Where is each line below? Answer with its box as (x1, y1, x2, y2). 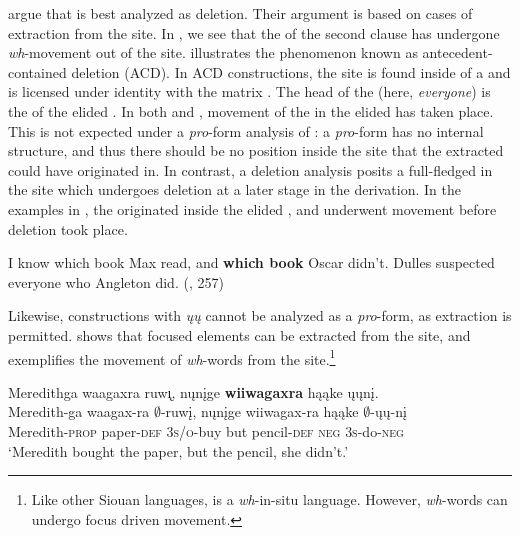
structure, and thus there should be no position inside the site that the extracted (8, 140, 504, 161)
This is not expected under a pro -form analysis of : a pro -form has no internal (8, 120, 484, 141)
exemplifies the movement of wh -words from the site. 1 (8, 345, 336, 369)
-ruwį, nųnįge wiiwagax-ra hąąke (160, 401, 359, 422)
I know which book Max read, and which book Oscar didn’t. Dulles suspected (8, 252, 495, 273)
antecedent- (422, 42, 493, 63)
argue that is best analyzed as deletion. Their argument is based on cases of (8, 3, 473, 23)
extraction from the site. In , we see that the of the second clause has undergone (8, 22, 500, 43)
